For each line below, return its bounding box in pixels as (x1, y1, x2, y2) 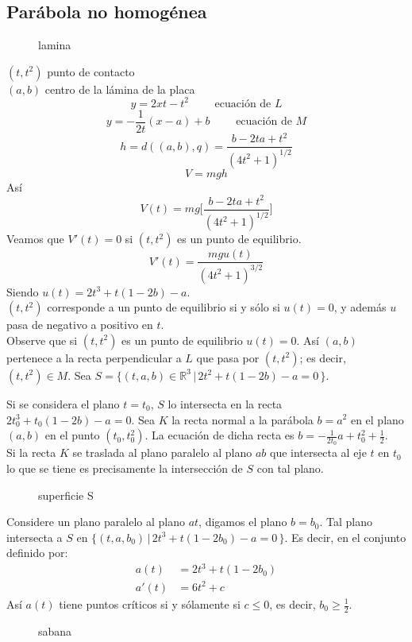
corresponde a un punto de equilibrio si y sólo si (47, 299, 280, 315)
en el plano (350, 411, 404, 427)
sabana (38, 622, 72, 639)
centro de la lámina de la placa (44, 80, 195, 97)
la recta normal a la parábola (171, 411, 314, 427)
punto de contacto (47, 63, 135, 79)
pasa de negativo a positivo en (6, 316, 153, 333)
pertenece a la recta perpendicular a (6, 349, 182, 365)
